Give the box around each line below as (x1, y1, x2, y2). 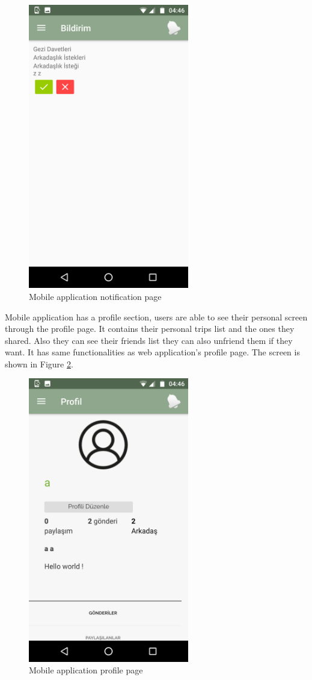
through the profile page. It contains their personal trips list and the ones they (5, 322, 295, 335)
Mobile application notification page (29, 290, 162, 302)
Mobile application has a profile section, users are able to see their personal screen (5, 310, 308, 323)
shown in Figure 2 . (5, 357, 73, 370)
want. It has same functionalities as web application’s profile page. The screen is (5, 346, 300, 358)
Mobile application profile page (29, 664, 143, 676)
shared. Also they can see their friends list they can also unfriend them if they (5, 334, 293, 346)
